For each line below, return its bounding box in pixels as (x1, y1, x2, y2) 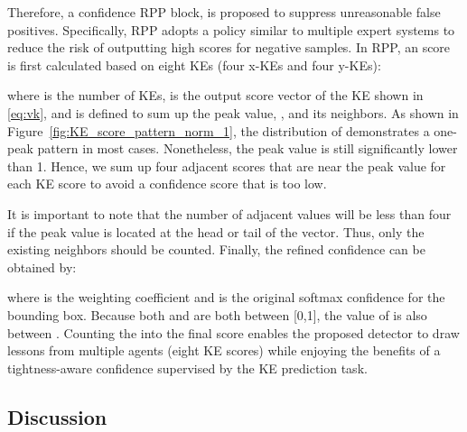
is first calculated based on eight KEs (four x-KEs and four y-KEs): (7, 55, 381, 74)
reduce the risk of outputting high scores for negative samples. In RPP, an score (7, 38, 451, 57)
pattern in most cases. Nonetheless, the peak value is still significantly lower (37, 139, 458, 158)
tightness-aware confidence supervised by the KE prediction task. (7, 358, 368, 377)
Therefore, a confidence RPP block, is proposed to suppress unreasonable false (7, 3, 441, 21)
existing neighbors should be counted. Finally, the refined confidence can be (7, 240, 425, 259)
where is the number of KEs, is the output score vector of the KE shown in (7, 86, 424, 105)
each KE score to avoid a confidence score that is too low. (7, 174, 327, 193)
